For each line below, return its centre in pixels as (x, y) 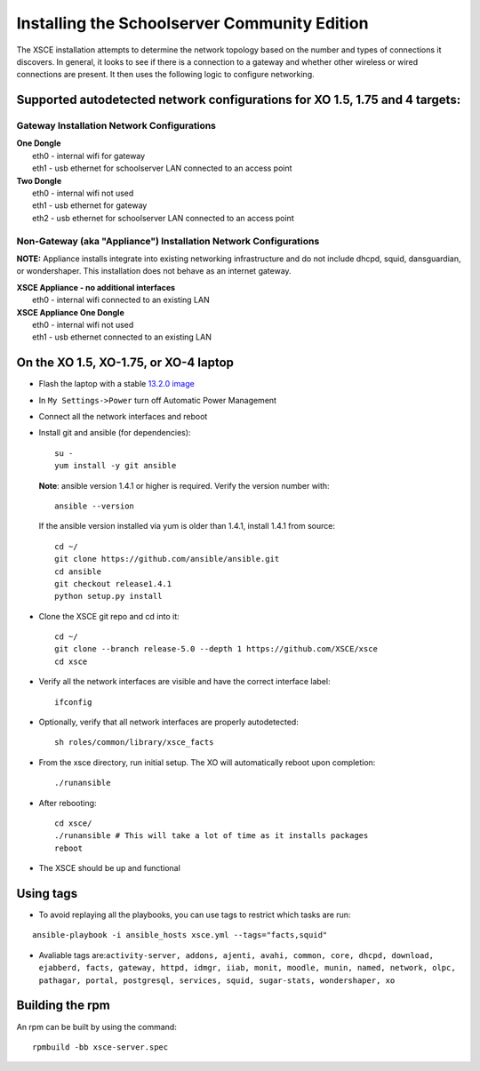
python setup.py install (108, 596)
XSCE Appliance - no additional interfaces (96, 287)
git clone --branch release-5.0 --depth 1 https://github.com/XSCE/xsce (216, 649)
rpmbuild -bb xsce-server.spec (100, 1047)
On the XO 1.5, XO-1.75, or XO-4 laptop (125, 363)
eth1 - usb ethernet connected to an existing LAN (122, 337)
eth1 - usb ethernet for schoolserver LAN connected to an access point (162, 168)
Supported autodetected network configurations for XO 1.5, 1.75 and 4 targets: (239, 100)
